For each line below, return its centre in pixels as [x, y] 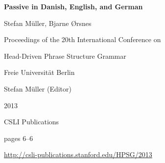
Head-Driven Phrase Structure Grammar [65, 56]
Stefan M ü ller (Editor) [38, 88]
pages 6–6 [19, 138]
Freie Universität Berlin [39, 72]
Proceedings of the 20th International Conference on [82, 39]
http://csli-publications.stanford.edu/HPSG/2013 [78, 154]
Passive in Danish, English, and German [73, 6]
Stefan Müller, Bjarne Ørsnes [48, 23]
